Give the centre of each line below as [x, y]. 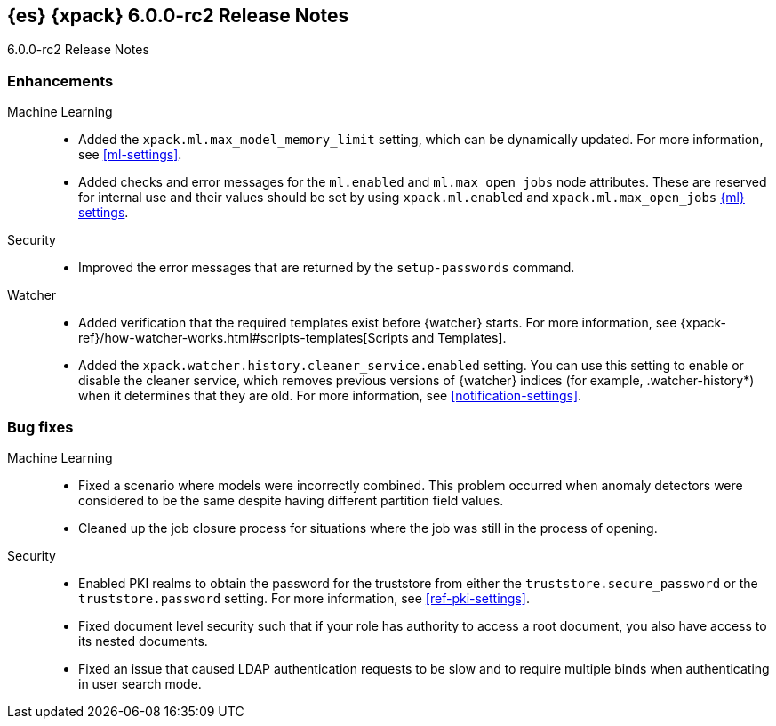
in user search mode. [140, 683]
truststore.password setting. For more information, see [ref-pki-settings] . [304, 598]
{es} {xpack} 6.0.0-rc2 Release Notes [178, 16]
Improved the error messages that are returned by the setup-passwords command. [327, 268]
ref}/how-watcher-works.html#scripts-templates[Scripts [244, 338]
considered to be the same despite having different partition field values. [291, 500]
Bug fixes [40, 427]
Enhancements [60, 81]
